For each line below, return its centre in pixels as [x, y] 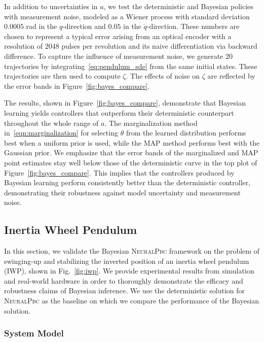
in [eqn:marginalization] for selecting [61, 133]
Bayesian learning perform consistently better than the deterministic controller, [127, 182]
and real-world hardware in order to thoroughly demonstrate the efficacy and [124, 280]
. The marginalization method [151, 123]
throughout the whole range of [51, 123]
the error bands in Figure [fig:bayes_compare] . [77, 85]
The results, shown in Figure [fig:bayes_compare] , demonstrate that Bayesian [125, 103]
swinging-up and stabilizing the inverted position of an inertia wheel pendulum [127, 261]
